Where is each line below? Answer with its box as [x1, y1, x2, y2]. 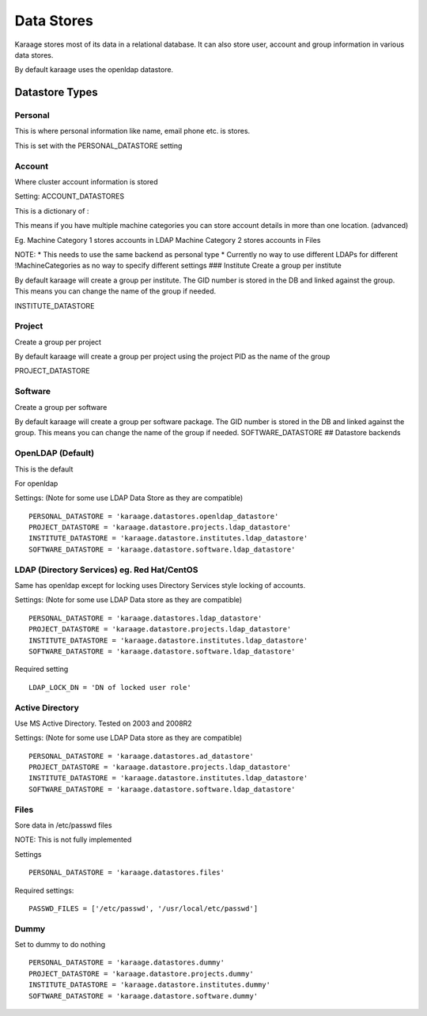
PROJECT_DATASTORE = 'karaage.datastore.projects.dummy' [28, 969, 255, 978]
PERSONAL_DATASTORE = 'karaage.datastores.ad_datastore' [28, 752, 255, 760]
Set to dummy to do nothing [14, 940, 106, 950]
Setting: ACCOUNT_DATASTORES [14, 191, 125, 201]
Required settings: [14, 885, 74, 895]
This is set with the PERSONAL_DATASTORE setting [14, 141, 183, 150]
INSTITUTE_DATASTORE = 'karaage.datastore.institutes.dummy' [28, 980, 270, 989]
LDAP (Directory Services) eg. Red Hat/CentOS [14, 564, 198, 575]
